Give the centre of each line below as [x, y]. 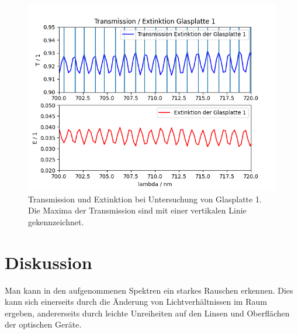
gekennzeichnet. [56, 221]
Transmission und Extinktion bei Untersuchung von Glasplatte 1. [145, 199]
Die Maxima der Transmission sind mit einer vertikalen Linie [137, 210]
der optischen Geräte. [43, 324]
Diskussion [48, 262]
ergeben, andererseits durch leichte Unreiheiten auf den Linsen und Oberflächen [147, 313]
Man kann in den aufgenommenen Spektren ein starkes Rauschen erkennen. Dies [149, 290]
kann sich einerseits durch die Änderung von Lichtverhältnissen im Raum [136, 302]
